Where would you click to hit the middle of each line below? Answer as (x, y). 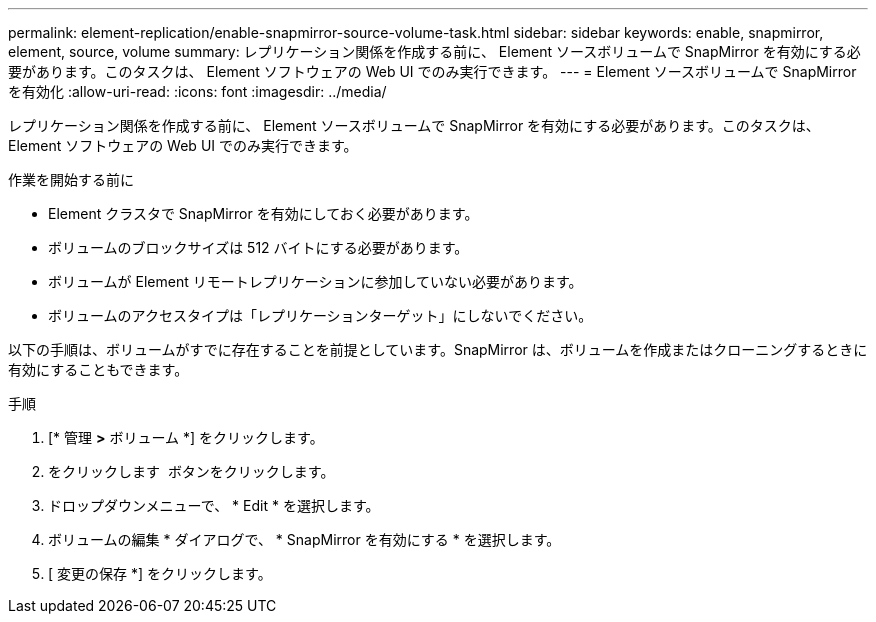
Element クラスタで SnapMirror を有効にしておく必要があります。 (263, 213)
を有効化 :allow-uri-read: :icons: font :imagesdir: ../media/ (197, 91)
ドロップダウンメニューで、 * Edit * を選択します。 (214, 505)
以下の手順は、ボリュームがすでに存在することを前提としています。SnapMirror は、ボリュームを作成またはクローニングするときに (438, 349)
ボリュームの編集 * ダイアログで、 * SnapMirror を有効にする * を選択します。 (304, 539)
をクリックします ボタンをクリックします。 (191, 471)
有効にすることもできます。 (98, 369)
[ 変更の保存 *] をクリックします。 (160, 573)
